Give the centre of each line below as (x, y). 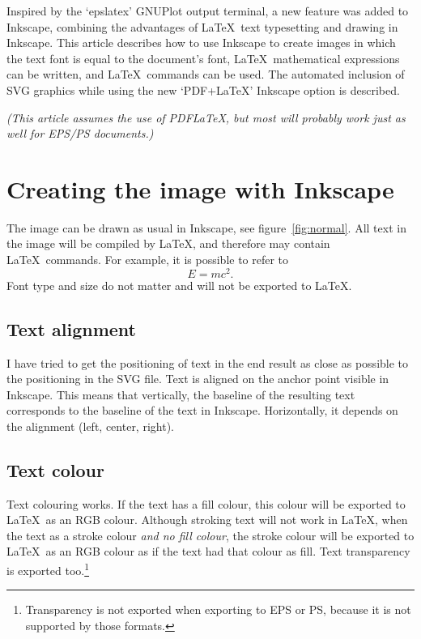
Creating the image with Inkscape (200, 188)
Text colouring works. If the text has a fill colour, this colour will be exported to (206, 503)
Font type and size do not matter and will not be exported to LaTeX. (179, 285)
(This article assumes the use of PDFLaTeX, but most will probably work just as (206, 117)
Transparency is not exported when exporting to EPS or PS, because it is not (218, 609)
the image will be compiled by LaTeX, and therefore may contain (168, 243)
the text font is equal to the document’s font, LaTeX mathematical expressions (203, 58)
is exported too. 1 (48, 569)
